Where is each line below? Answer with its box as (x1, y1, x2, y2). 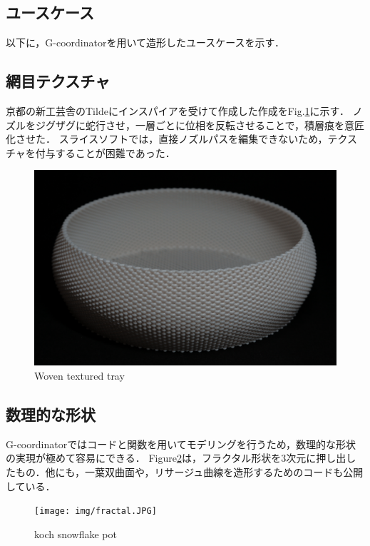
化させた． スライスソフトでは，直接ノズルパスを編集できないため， (6, 131, 328, 146)
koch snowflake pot (34, 526, 117, 541)
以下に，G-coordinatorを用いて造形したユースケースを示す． (6, 35, 285, 50)
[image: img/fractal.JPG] (34, 506, 157, 517)
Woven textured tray (34, 368, 125, 383)
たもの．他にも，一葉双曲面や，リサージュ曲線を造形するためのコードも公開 (6, 465, 364, 480)
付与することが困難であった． (35, 145, 175, 160)
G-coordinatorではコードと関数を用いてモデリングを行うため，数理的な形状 (6, 436, 356, 451)
